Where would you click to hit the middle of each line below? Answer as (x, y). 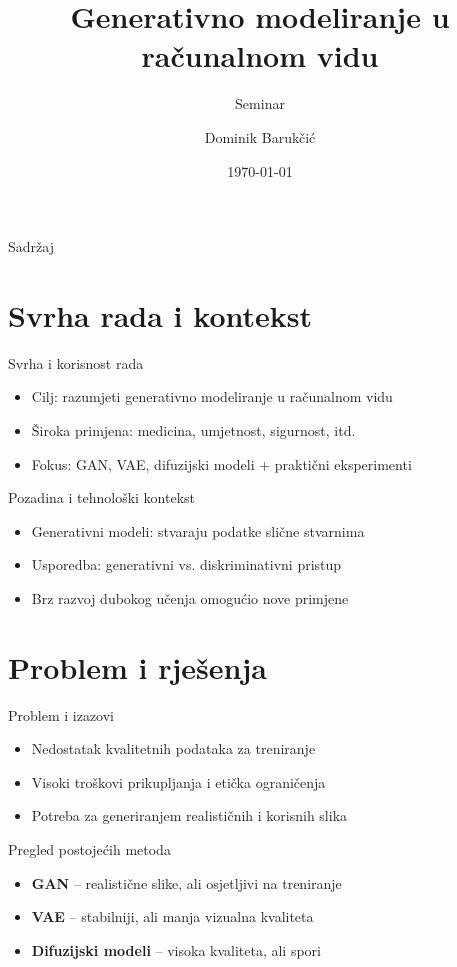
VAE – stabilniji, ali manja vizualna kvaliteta (172, 916)
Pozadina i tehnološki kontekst (102, 497)
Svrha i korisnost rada (76, 362)
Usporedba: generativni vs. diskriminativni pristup (186, 564)
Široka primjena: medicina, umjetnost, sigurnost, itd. (193, 430)
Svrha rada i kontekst (160, 314)
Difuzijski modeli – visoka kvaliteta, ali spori (176, 949)
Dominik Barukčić (260, 136)
